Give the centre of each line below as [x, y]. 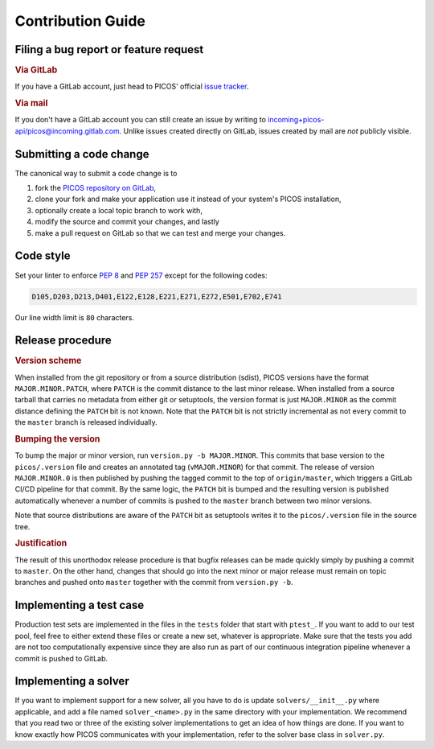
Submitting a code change [82, 154]
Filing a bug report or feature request [109, 49]
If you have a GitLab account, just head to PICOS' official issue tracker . [132, 86]
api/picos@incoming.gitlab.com [67, 131]
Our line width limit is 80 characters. [74, 317]
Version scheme [48, 360]
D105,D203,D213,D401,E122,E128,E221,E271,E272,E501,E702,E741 [157, 296]
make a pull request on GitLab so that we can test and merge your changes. [160, 233]
